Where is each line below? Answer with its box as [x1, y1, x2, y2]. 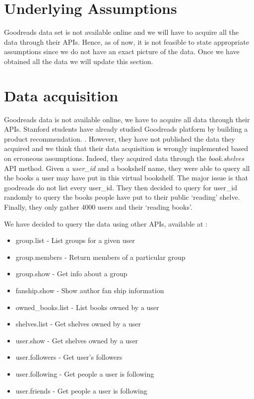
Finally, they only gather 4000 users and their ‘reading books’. [4, 201, 192, 212]
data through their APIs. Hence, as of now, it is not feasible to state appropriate [4, 36, 249, 47]
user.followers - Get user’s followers [15, 352, 123, 362]
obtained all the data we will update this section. [4, 56, 153, 66]
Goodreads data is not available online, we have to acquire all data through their [4, 114, 250, 124]
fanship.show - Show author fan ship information [15, 285, 164, 295]
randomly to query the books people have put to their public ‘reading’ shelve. [4, 192, 240, 202]
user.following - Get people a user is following [15, 368, 154, 379]
